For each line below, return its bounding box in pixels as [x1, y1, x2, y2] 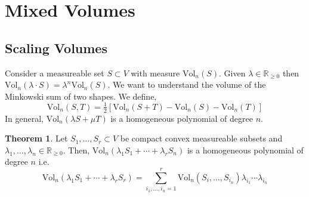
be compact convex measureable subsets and [120, 132, 283, 144]
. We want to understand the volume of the [107, 78, 266, 91]
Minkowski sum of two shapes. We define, [5, 90, 157, 102]
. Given [219, 66, 246, 79]
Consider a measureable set [5, 66, 104, 79]
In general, [5, 112, 44, 124]
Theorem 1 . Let [5, 132, 68, 144]
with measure [131, 66, 180, 79]
